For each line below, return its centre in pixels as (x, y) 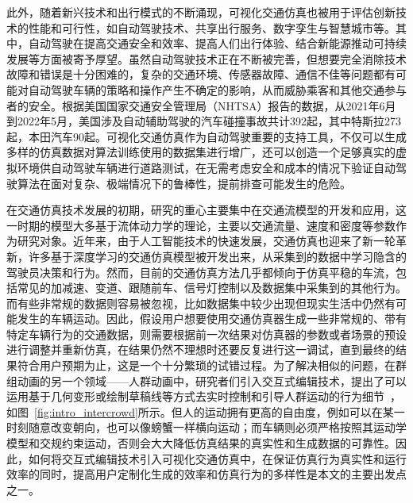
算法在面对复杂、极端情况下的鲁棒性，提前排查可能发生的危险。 (184, 183)
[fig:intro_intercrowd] (86, 411)
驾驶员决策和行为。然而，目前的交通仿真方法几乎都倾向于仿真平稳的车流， (201, 272)
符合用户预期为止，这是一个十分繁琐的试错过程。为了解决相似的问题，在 (206, 365)
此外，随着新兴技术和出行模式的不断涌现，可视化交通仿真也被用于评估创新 (201, 12)
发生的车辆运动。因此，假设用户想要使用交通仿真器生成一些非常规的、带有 (212, 319)
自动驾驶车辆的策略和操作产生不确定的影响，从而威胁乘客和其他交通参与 (217, 89)
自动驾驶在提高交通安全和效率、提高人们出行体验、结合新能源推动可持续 (217, 43)
